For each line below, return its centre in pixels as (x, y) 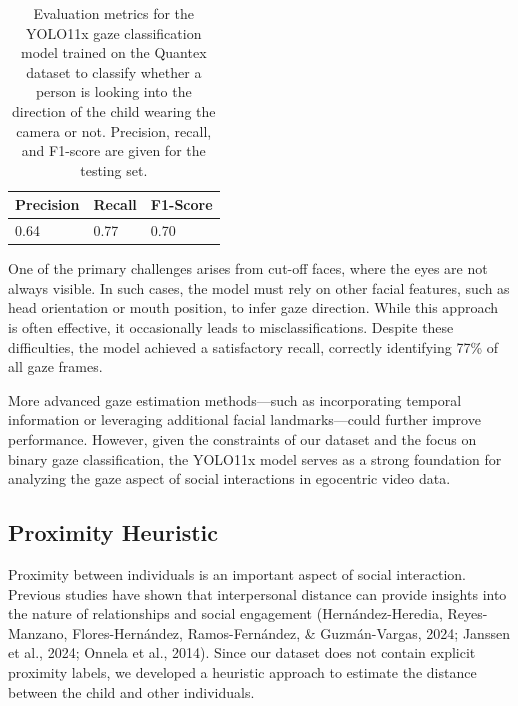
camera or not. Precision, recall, (114, 130)
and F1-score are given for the (113, 150)
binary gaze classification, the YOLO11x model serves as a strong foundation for (255, 458)
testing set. (114, 169)
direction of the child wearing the (114, 110)
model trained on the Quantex (114, 52)
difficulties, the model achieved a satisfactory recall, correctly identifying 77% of (253, 346)
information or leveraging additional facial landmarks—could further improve (244, 419)
